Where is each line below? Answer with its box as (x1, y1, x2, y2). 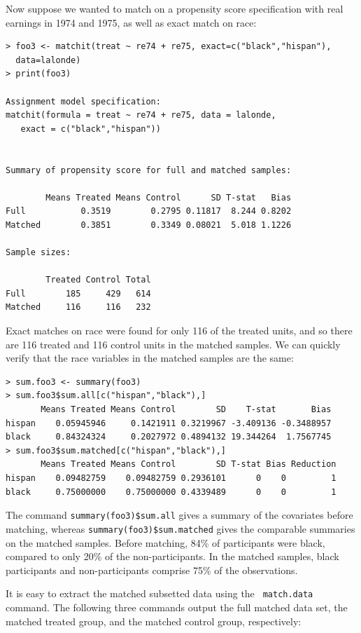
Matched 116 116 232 (6, 302, 151, 313)
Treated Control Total (45, 275, 151, 285)
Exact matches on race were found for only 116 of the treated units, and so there (6, 323, 353, 338)
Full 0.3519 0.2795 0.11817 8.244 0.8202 (6, 206, 292, 217)
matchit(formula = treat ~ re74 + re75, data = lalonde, (6, 110, 276, 121)
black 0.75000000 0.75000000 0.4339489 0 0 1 (6, 486, 337, 497)
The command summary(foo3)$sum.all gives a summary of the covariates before (6, 508, 353, 522)
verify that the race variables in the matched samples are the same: (6, 350, 294, 365)
